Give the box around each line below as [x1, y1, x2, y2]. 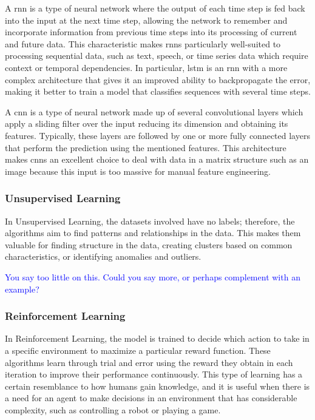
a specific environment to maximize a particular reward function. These [5, 344, 271, 356]
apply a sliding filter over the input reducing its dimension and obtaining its [5, 117, 288, 130]
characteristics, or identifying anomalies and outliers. [5, 250, 202, 263]
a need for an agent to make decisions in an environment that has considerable [5, 391, 297, 404]
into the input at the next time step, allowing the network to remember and [5, 13, 288, 26]
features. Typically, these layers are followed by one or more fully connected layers [5, 129, 310, 141]
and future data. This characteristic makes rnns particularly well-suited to [5, 37, 281, 50]
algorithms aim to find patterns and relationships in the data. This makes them [5, 226, 301, 239]
